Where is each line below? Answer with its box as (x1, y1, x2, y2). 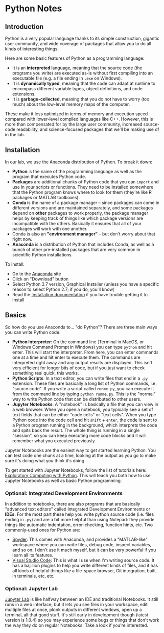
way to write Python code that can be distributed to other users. (12, 396, 141, 402)
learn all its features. (12, 552, 54, 558)
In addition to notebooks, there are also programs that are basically (5, 501, 141, 506)
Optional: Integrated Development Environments (5, 490, 123, 497)
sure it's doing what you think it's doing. (5, 457, 86, 463)
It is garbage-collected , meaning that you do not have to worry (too (12, 96, 150, 102)
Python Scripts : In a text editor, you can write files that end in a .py (12, 375, 148, 381)
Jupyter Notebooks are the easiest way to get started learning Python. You (5, 447, 156, 453)
